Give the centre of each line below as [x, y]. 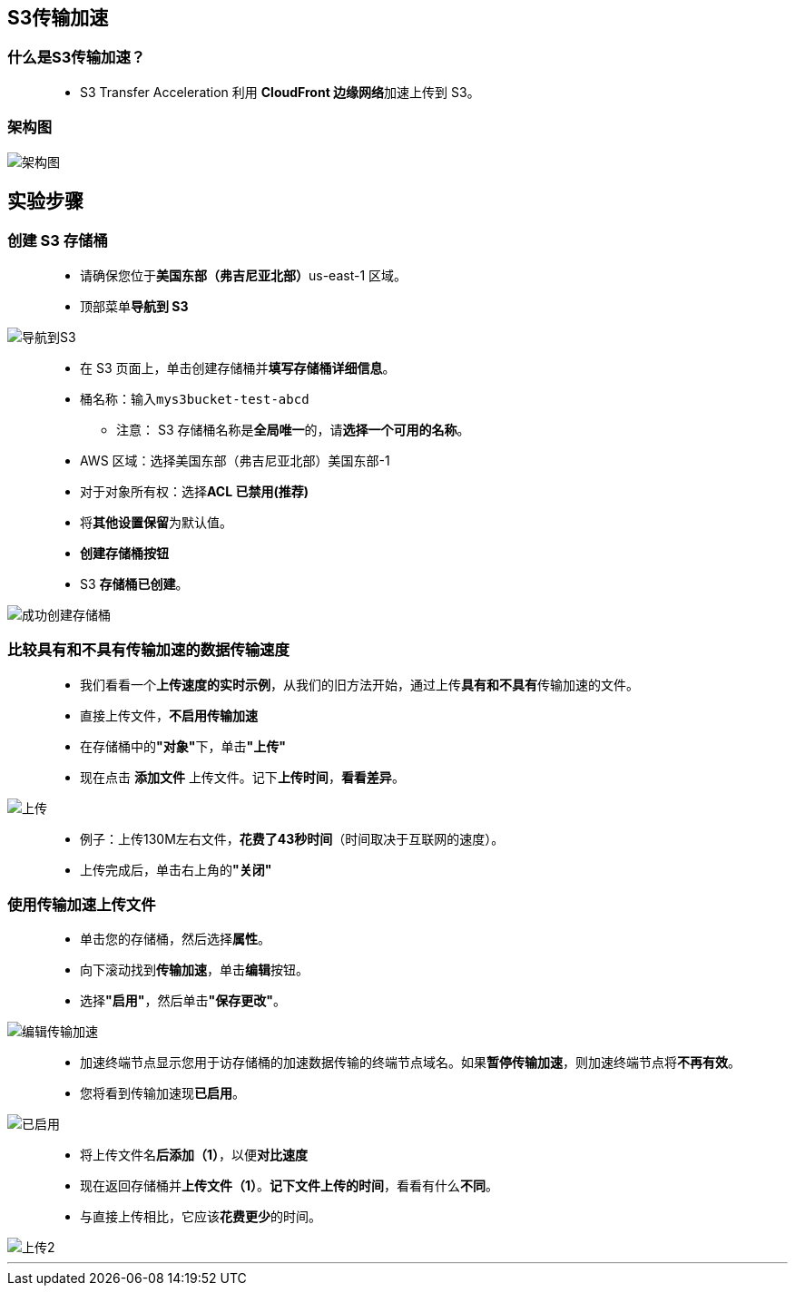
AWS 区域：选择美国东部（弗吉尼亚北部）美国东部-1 [235, 460]
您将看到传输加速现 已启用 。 [162, 1093]
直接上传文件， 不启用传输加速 [169, 715]
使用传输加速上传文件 [82, 904]
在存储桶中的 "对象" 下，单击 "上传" [183, 746]
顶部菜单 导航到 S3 [134, 306]
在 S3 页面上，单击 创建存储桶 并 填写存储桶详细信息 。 [238, 367]
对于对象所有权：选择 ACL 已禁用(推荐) [195, 491]
